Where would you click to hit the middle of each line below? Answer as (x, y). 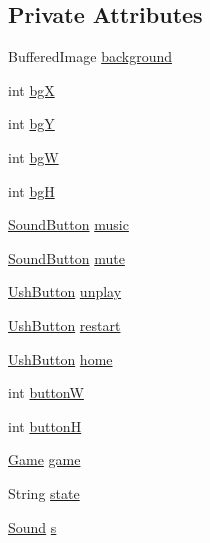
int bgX (31, 89)
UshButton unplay (65, 291)
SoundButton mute (66, 257)
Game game (44, 459)
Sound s (32, 526)
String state (44, 492)
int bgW (33, 156)
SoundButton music (68, 224)
